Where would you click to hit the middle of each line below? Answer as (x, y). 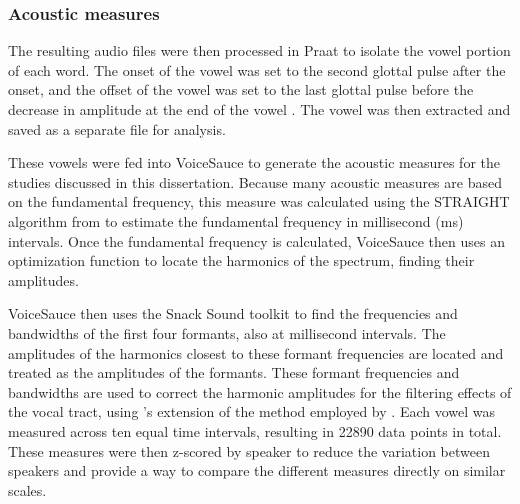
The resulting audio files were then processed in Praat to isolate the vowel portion (259, 50)
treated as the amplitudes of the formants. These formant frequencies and (234, 372)
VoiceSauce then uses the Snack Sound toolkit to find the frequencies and (233, 313)
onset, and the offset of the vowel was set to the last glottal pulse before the (241, 89)
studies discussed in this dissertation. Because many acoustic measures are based (255, 181)
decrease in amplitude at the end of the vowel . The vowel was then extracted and (259, 109)
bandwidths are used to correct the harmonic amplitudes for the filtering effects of (260, 391)
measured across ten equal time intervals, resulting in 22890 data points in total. (255, 430)
